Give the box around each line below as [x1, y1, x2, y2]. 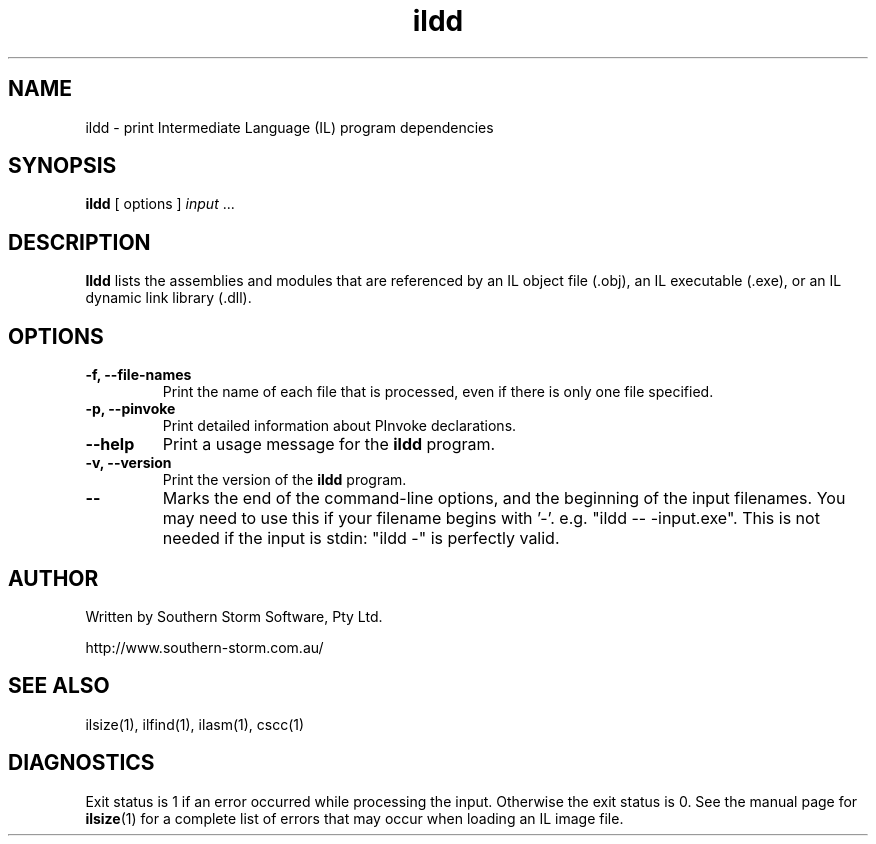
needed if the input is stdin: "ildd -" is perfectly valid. [162, 528, 560, 549]
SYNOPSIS [8, 153, 117, 179]
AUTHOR [8, 565, 99, 591]
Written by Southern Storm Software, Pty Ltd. [85, 607, 383, 625]
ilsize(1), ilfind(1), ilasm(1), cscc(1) [85, 715, 305, 733]
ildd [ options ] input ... [85, 195, 235, 213]
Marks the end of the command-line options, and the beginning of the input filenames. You [162, 488, 846, 509]
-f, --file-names [85, 366, 192, 384]
